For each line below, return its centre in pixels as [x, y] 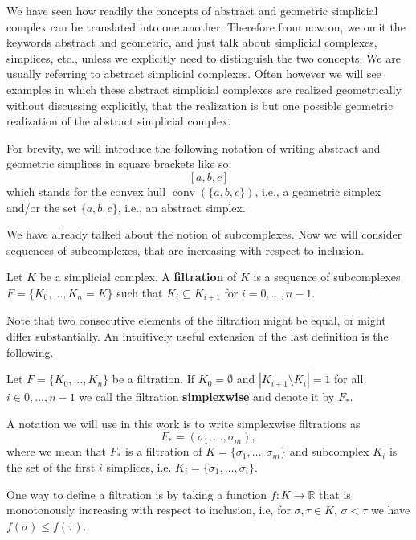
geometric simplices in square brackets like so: [119, 164]
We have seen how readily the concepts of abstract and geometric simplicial [192, 10]
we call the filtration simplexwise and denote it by [207, 397]
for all [349, 379]
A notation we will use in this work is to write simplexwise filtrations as [184, 423]
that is [335, 494]
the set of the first [51, 466]
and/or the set [42, 207]
